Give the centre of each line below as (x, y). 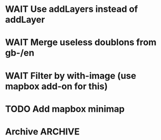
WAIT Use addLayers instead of (72, 9)
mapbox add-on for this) (56, 86)
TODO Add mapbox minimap (65, 109)
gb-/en (20, 53)
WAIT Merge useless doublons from (81, 42)
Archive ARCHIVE (42, 131)
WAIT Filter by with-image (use (71, 76)
